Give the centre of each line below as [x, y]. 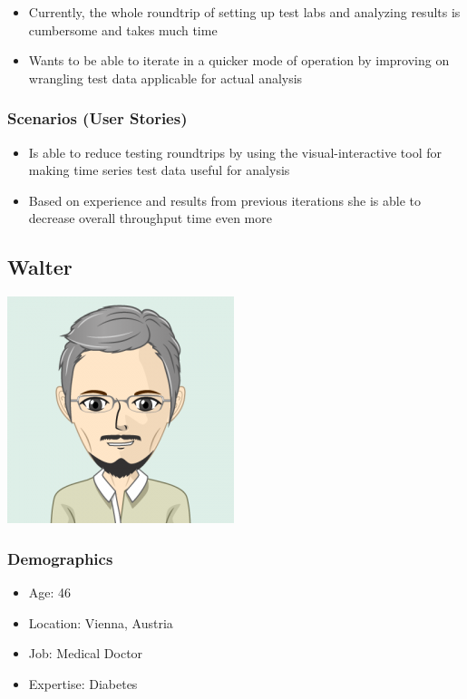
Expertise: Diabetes [83, 683]
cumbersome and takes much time [123, 29]
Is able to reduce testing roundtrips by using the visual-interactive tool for [235, 152]
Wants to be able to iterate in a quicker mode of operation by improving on [239, 60]
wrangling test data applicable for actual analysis [165, 78]
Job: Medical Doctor [86, 653]
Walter [40, 267]
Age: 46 [50, 592]
